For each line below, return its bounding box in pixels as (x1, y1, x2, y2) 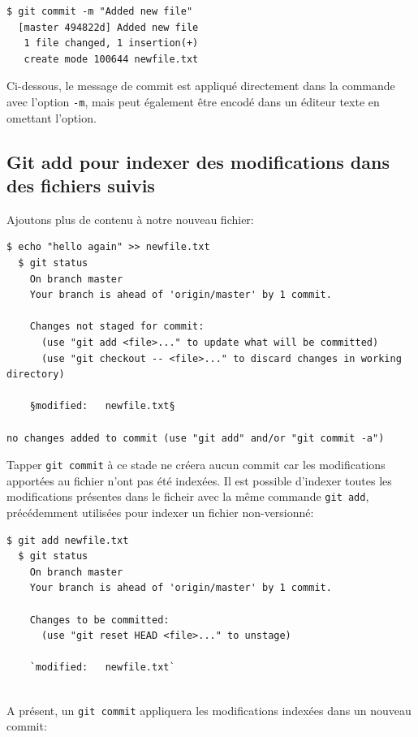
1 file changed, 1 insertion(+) (24, 37, 199, 50)
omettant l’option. (6, 109, 97, 126)
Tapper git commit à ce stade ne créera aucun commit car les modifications (6, 456, 386, 473)
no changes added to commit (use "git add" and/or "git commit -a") (6, 432, 385, 444)
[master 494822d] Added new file (18, 21, 199, 33)
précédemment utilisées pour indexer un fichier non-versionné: (6, 504, 314, 521)
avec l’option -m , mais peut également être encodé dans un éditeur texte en (6, 93, 380, 110)
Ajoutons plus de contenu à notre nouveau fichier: (6, 210, 254, 227)
